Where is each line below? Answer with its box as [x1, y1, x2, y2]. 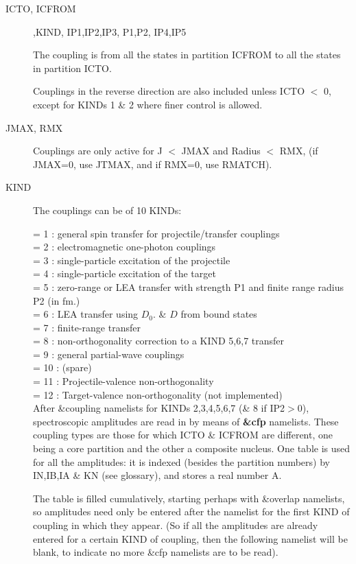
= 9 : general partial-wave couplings [33, 346, 185, 361]
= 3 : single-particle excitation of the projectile [33, 252, 230, 267]
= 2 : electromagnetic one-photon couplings [33, 239, 216, 254]
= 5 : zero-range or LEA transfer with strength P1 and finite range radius [33, 279, 344, 294]
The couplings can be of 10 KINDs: [33, 202, 182, 217]
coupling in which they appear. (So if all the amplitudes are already [33, 518, 318, 532]
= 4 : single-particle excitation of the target [33, 266, 216, 281]
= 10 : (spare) [33, 360, 92, 375]
